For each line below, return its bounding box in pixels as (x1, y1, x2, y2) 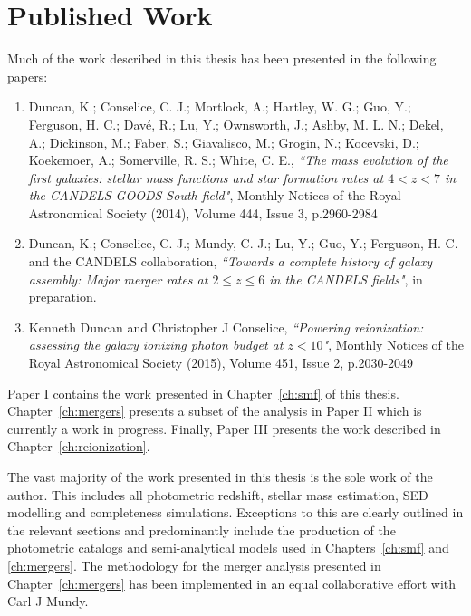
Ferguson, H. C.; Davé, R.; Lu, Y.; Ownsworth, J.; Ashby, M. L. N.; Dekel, (28, 114, 444, 133)
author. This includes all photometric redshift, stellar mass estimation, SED (7, 485, 428, 504)
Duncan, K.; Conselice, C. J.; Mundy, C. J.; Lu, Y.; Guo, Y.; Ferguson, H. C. (28, 234, 458, 253)
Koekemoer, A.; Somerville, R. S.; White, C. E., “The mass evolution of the (28, 150, 448, 169)
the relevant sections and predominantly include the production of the (7, 520, 396, 539)
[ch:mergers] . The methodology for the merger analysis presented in (7, 555, 381, 574)
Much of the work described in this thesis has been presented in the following (7, 49, 437, 68)
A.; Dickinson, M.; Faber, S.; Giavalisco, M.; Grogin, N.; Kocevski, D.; (28, 132, 419, 151)
